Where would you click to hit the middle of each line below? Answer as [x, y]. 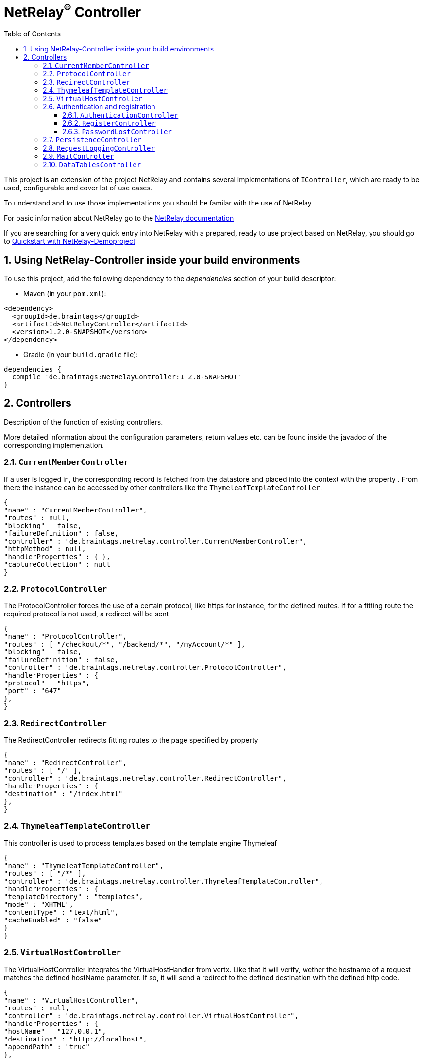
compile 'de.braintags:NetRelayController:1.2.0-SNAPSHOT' [127, 377]
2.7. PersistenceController [92, 140]
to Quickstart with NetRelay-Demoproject [70, 241]
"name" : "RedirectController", [65, 763]
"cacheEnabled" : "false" [53, 920]
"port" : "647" [33, 691]
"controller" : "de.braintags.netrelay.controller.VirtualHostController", [151, 1015]
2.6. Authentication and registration [99, 107]
